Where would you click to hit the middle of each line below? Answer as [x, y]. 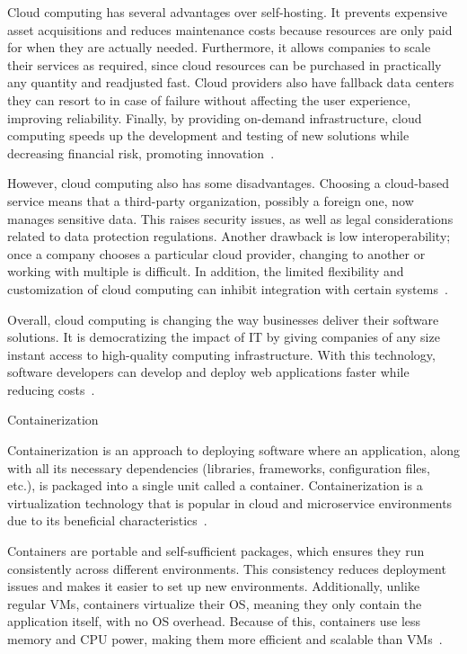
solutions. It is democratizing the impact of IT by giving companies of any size [224, 337]
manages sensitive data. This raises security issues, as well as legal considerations [230, 218]
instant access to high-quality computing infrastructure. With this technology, [221, 354]
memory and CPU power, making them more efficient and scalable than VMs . [225, 639]
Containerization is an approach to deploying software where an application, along [233, 450]
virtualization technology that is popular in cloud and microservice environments [230, 502]
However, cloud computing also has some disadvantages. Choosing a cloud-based [229, 183]
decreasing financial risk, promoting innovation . [141, 152]
